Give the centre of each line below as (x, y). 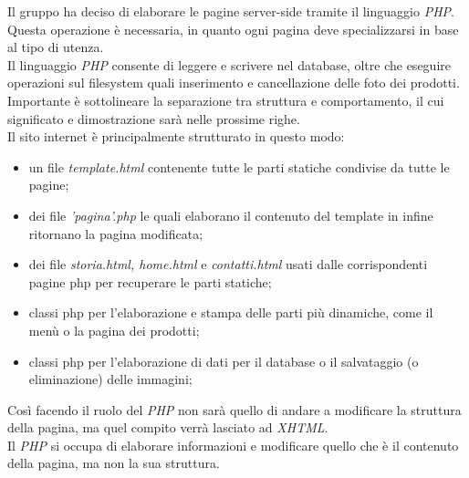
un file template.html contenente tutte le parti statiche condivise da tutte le (239, 166)
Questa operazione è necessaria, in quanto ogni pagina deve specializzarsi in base (233, 29)
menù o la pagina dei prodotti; (114, 330)
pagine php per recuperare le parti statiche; (150, 281)
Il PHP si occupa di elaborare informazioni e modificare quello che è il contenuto (233, 445)
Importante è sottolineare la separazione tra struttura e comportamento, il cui (226, 100)
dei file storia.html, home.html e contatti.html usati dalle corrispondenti (228, 264)
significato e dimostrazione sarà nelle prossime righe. (154, 118)
